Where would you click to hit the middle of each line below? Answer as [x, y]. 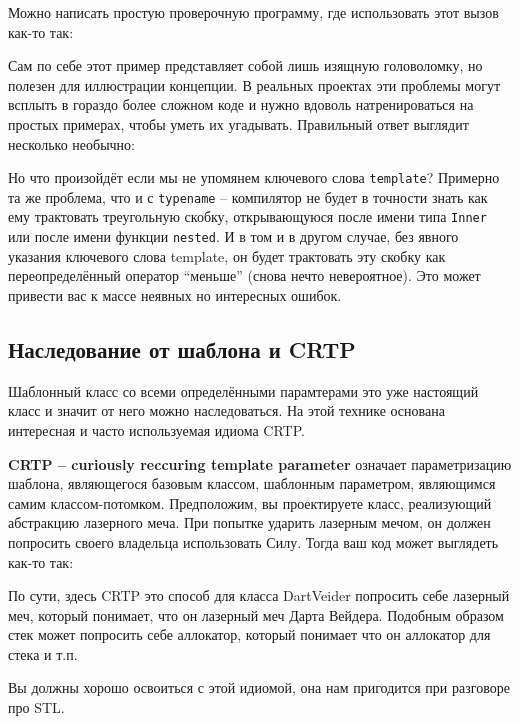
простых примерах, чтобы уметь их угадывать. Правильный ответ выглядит [238, 123]
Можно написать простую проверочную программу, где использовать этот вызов [253, 12]
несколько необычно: [71, 143]
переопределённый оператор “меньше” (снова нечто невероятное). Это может [244, 275]
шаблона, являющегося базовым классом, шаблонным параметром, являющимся [252, 483]
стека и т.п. [43, 653]
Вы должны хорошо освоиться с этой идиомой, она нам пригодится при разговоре [259, 687]
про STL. [36, 707]
